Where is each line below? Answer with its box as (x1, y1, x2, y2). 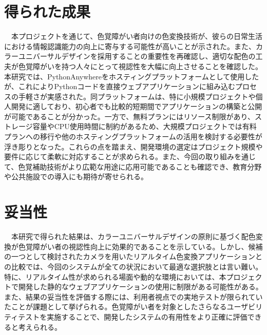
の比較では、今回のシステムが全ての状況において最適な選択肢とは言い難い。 (4, 261, 263, 271)
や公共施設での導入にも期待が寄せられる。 (4, 171, 148, 182)
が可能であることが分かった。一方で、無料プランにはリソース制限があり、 (4, 111, 255, 121)
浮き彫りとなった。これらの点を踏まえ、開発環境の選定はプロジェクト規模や (4, 141, 263, 152)
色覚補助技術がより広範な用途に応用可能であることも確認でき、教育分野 (18, 161, 262, 172)
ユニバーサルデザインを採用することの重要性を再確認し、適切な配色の (18, 51, 256, 61)
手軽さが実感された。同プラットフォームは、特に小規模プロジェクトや (18, 91, 256, 101)
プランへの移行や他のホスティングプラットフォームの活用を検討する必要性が (4, 131, 262, 142)
